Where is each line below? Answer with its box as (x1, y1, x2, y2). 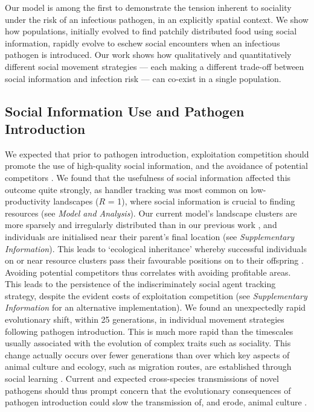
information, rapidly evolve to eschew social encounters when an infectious (5, 36, 280, 49)
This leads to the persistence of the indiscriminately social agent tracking (5, 277, 276, 290)
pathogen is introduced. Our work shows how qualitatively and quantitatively (5, 48, 292, 61)
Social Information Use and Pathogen (5, 101, 245, 120)
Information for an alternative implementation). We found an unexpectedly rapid (5, 301, 306, 314)
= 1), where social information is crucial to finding (107, 195, 295, 208)
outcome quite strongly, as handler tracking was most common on (5, 183, 248, 195)
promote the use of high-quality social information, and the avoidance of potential (5, 159, 308, 172)
